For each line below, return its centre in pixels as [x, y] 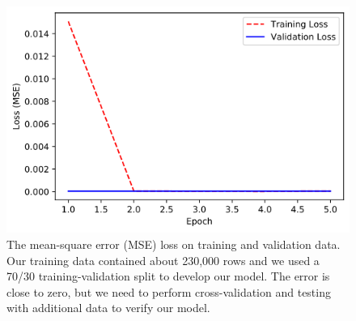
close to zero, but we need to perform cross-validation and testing [169, 291]
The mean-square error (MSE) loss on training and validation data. [174, 244]
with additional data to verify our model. [108, 308]
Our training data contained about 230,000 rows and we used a [163, 260]
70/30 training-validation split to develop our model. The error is [168, 276]
